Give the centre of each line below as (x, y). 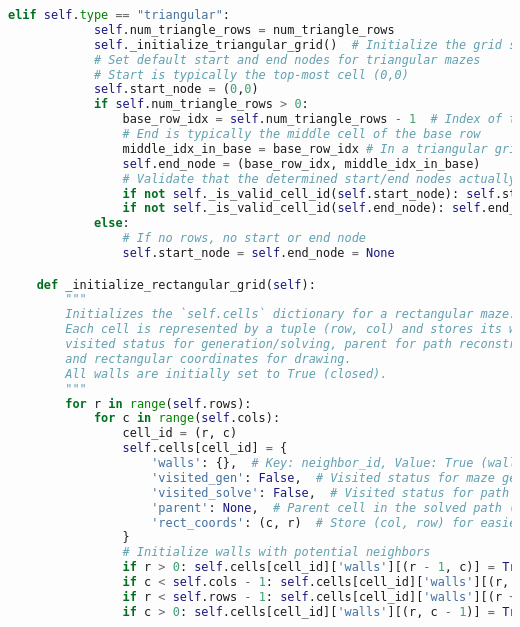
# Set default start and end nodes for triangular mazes (287, 59)
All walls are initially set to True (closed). (226, 373)
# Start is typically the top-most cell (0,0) (251, 74)
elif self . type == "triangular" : (119, 15)
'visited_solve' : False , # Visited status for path (330, 492)
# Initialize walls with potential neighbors (276, 552)
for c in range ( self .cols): (187, 418)
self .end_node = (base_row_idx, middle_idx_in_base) (301, 163)
